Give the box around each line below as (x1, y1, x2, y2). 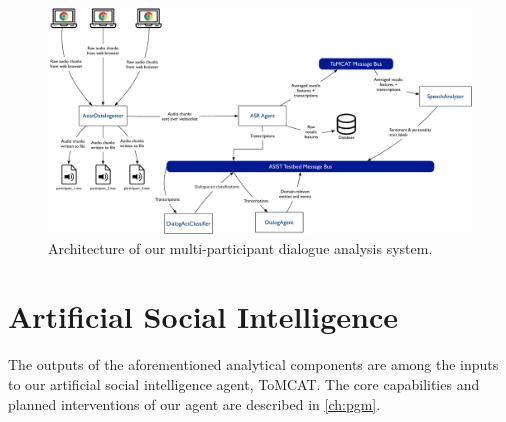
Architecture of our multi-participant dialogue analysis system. (48, 237, 433, 258)
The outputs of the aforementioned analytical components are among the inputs (8, 354, 499, 375)
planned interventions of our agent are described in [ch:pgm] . (8, 393, 381, 414)
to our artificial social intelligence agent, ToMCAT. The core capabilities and (8, 373, 480, 394)
